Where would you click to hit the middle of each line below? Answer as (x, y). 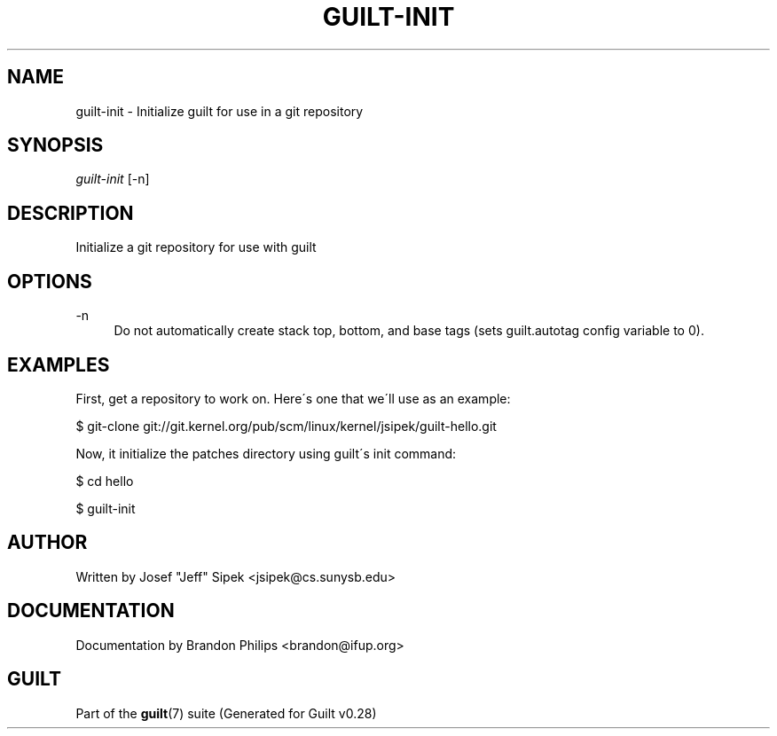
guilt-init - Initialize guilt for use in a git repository (220, 111)
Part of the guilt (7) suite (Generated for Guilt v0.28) (226, 713)
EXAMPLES (59, 364)
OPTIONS (50, 281)
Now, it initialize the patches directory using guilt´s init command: (266, 453)
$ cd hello (105, 481)
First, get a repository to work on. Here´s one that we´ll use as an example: (293, 398)
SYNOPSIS (55, 145)
